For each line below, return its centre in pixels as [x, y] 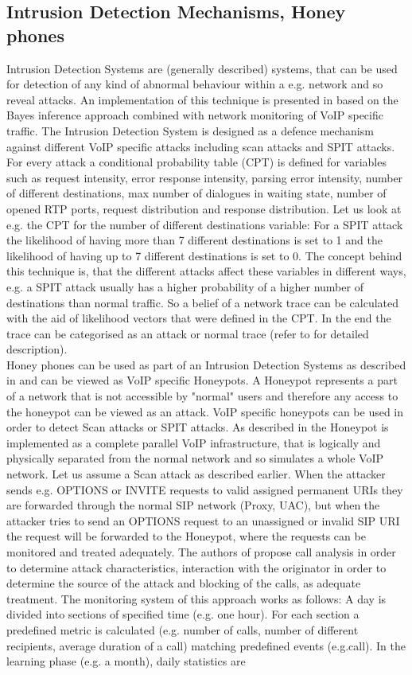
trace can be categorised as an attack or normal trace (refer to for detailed [188, 333]
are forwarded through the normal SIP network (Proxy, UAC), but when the [193, 505]
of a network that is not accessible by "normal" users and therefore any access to [202, 396]
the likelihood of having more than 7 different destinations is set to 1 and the [194, 240]
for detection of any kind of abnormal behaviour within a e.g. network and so [195, 84]
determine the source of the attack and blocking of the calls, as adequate [184, 583]
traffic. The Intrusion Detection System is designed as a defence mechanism [190, 130]
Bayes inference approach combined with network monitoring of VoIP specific [195, 115]
